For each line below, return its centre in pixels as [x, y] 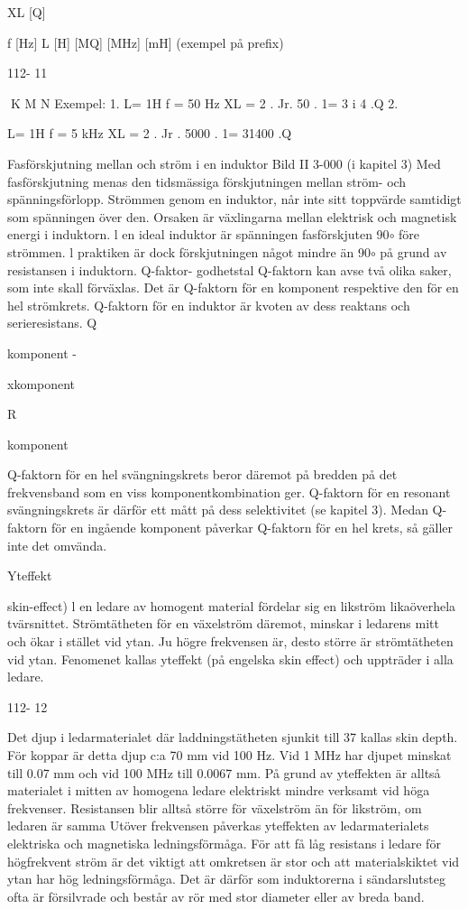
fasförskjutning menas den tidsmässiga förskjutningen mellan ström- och [207, 181]
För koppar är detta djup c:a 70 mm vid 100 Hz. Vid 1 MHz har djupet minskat [229, 755]
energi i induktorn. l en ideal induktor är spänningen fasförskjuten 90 [198, 234]
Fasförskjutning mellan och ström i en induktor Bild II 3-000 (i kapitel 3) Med [224, 163]
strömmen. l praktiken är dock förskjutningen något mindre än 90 [189, 251]
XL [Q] [27, 12]
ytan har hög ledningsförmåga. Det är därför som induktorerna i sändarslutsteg [226, 879]
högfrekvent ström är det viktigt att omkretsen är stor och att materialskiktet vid [234, 861]
